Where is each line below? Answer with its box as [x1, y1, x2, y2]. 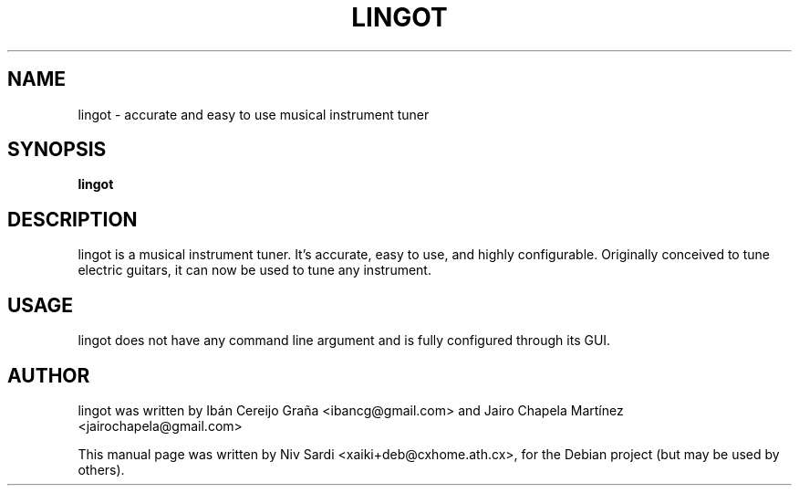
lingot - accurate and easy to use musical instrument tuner [78, 106, 430, 122]
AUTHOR [7, 363, 90, 387]
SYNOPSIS [7, 138, 107, 162]
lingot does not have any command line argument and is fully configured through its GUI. [78, 332, 611, 349]
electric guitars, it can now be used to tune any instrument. [78, 262, 431, 278]
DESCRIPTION [7, 207, 138, 231]
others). [78, 461, 125, 477]
